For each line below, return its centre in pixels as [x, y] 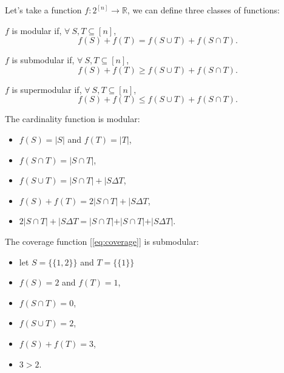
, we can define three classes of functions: [204, 10]
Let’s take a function [43, 10]
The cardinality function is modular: [73, 119]
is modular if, [37, 30]
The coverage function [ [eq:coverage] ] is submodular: [102, 241]
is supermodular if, [47, 89]
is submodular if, [43, 60]
